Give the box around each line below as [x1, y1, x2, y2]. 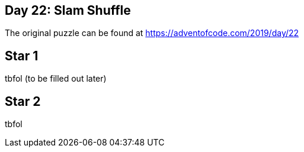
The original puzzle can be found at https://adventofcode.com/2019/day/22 [5, 28, 299, 38]
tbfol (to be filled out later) [5, 73, 107, 84]
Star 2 [5, 93, 41, 109]
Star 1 [5, 48, 39, 63]
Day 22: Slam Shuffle [5, 3, 131, 18]
